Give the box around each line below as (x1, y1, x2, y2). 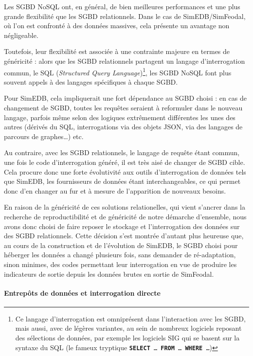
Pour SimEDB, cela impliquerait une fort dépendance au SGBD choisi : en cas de (4, 93, 247, 103)
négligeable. (4, 30, 38, 40)
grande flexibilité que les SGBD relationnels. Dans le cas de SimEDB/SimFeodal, (4, 11, 246, 21)
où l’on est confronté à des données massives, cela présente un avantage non (4, 20, 230, 31)
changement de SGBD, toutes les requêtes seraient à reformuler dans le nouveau (4, 103, 243, 112)
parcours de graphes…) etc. (4, 131, 84, 141)
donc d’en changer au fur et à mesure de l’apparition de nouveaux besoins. (4, 185, 226, 196)
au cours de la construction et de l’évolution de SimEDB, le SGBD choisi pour (4, 240, 238, 250)
